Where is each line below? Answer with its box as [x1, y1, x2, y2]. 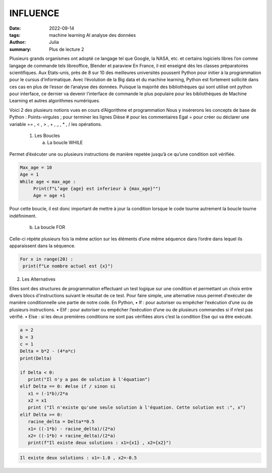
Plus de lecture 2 [49, 46, 84, 52]
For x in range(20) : [20, 256, 74, 262]
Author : [9, 39, 26, 45]
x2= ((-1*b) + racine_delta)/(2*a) [28, 433, 116, 439]
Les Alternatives [22, 276, 56, 282]
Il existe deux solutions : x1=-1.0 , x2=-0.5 [20, 455, 137, 461]
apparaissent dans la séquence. [9, 242, 76, 249]
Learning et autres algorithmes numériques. [9, 98, 100, 104]
